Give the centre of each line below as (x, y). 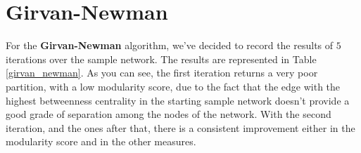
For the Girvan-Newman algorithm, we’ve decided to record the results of (170, 45)
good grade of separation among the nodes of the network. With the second (169, 114)
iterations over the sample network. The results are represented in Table (161, 59)
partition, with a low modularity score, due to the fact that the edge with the (173, 86)
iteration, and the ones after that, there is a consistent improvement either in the (180, 127)
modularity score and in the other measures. (101, 141)
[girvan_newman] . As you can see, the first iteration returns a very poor (162, 73)
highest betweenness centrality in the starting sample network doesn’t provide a (178, 100)
